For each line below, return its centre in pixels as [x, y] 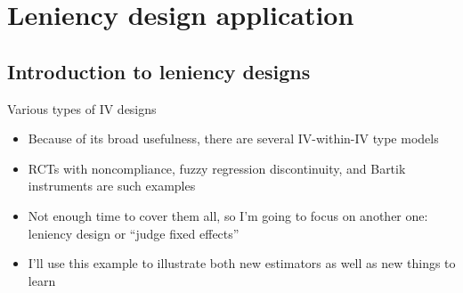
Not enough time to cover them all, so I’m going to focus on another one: [228, 215]
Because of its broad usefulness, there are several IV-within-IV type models [233, 138]
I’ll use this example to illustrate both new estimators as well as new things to [242, 263]
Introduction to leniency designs [159, 71]
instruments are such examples [112, 186]
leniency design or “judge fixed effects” [134, 233]
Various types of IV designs [82, 108]
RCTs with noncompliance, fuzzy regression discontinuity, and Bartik [217, 168]
